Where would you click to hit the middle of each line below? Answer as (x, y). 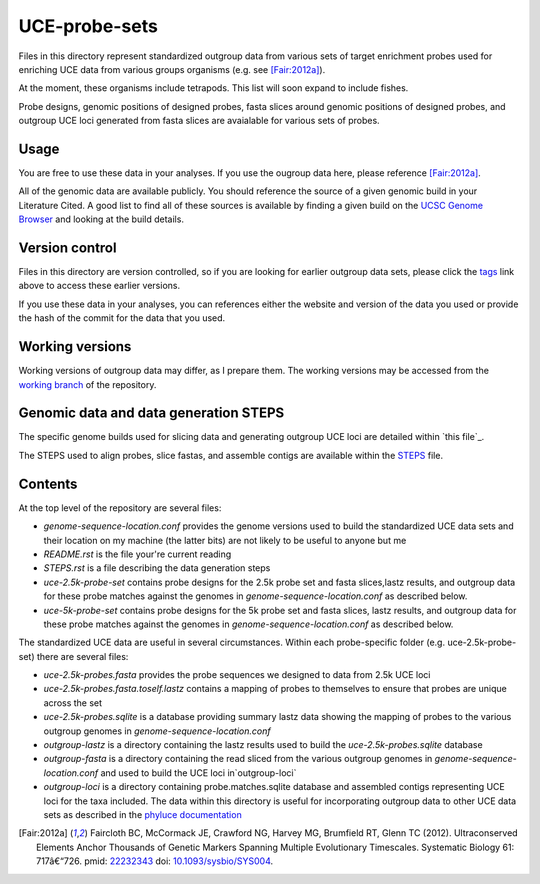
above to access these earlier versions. (99, 286)
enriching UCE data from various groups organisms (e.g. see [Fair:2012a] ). (172, 69)
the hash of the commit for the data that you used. (122, 318)
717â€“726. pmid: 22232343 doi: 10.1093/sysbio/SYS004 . (155, 861)
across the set (73, 702)
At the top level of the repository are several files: (120, 507)
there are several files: (82, 656)
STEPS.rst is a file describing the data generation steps (157, 568)
